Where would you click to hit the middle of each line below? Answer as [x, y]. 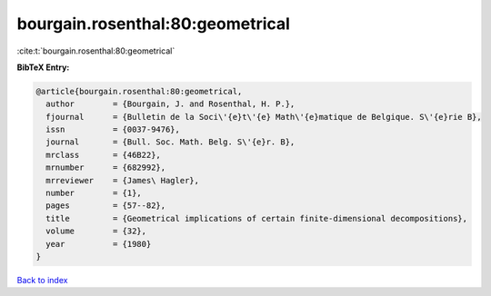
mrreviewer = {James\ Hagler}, [123, 180]
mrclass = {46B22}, [103, 155]
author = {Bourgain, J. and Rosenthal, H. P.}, [170, 104]
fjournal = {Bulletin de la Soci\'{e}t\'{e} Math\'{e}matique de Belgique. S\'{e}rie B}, [264, 117]
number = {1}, [94, 193]
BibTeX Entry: [43, 67]
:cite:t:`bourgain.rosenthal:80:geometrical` [96, 51]
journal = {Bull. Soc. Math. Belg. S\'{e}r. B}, [170, 142]
